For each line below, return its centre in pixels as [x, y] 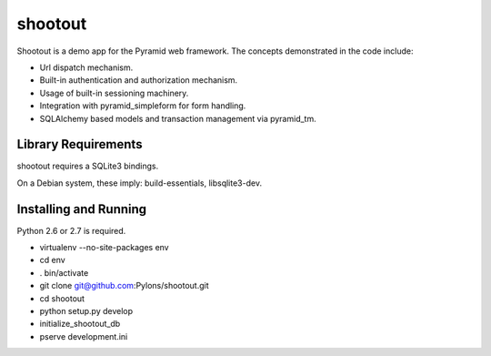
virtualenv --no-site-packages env [104, 248]
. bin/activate [64, 272]
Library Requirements [80, 144]
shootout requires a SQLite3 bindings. [88, 166]
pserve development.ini [84, 336]
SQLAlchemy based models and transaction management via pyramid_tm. [178, 118]
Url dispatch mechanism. [86, 67]
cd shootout [62, 298]
